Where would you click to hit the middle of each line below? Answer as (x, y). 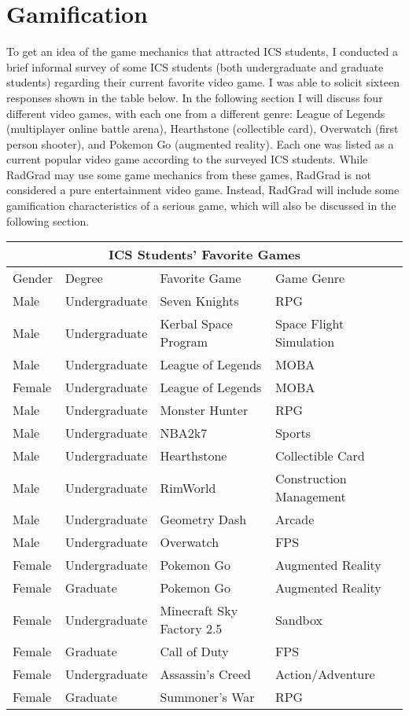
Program (184, 342)
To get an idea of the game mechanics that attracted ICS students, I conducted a (202, 51)
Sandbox (298, 619)
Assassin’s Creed (205, 674)
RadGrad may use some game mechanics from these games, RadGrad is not (189, 174)
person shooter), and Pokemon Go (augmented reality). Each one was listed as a (200, 143)
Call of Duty (194, 652)
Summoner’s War (207, 697)
